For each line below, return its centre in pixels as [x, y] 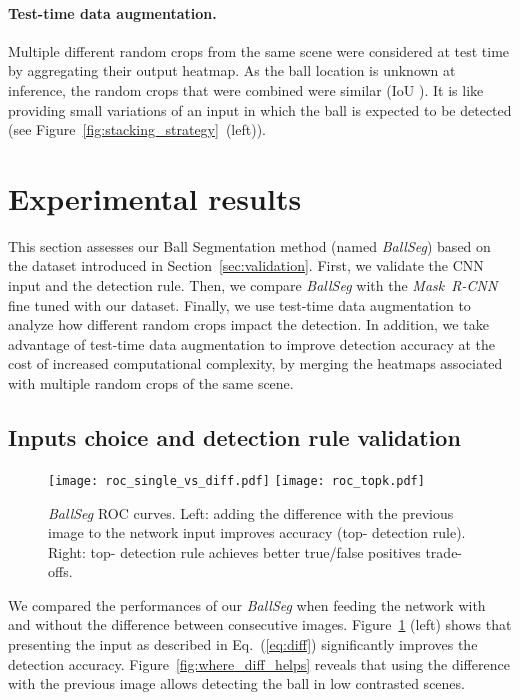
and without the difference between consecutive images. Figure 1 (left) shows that [260, 624]
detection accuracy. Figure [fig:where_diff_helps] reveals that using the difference [259, 663]
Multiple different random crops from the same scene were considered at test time [259, 50]
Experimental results [155, 197]
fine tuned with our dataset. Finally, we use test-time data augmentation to [239, 304]
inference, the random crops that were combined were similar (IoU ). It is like [246, 89]
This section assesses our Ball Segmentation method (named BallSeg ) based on [249, 245]
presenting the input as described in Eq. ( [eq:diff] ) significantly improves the [243, 644]
